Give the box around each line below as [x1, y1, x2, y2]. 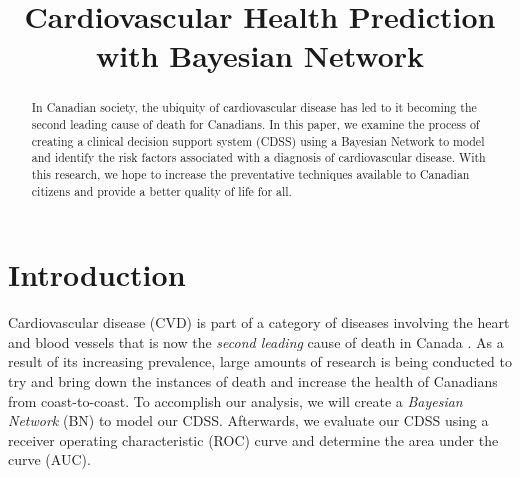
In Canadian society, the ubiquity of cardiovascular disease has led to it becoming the [31, 99, 477, 116]
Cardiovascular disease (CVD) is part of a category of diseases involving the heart [8, 312, 510, 333]
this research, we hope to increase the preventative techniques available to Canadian [31, 165, 470, 182]
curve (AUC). [8, 449, 91, 470]
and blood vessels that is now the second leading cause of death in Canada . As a [8, 331, 504, 352]
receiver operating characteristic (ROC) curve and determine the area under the [8, 429, 499, 450]
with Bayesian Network [95, 35, 425, 76]
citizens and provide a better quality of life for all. [31, 182, 292, 199]
